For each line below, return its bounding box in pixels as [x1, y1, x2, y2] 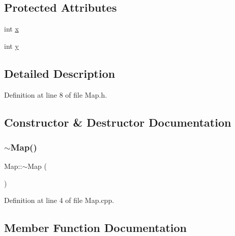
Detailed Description [4, 65, 115, 81]
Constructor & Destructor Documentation [4, 114, 231, 130]
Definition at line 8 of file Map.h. [4, 89, 107, 100]
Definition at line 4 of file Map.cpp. [4, 195, 114, 205]
